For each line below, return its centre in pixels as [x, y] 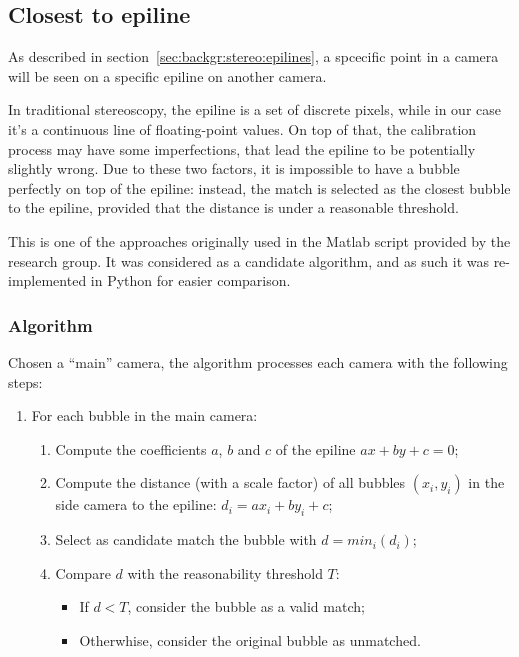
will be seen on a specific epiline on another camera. [167, 75]
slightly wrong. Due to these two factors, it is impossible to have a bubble [234, 168]
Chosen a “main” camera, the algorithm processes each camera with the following [258, 361]
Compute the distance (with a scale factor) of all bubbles [230, 482]
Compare [83, 572]
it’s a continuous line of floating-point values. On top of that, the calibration [242, 128]
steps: [25, 381]
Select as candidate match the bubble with [186, 539]
